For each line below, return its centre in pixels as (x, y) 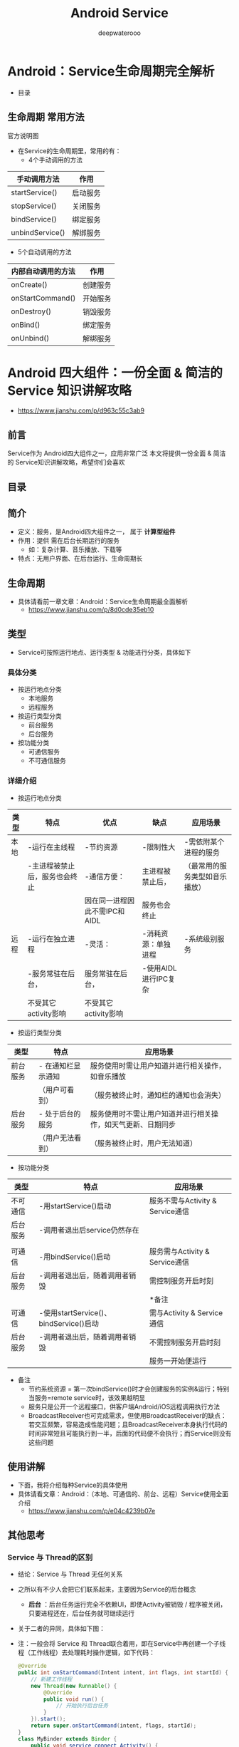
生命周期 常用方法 (46, 117)
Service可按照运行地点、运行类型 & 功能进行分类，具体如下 (104, 653)
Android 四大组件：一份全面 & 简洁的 (115, 373)
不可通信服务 (47, 761)
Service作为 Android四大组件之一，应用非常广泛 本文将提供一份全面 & (110, 453)
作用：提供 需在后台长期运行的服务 (68, 541)
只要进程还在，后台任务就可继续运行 (81, 1613)
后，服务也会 (49, 876)
